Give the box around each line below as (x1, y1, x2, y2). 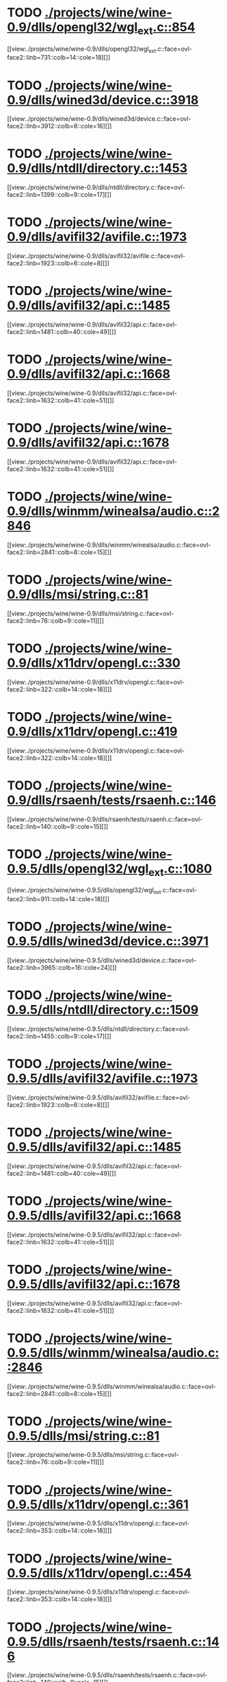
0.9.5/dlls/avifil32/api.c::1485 (7, 1139, 182, 1154)
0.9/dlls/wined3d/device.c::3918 (7, 92, 199, 108)
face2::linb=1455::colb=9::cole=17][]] (7, 1032, 111, 1040)
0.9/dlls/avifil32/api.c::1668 (7, 366, 171, 382)
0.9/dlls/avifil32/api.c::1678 (7, 435, 170, 451)
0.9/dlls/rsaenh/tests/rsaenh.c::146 (7, 792, 217, 807)
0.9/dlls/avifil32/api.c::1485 (7, 298, 171, 313)
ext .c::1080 (148, 861, 213, 879)
